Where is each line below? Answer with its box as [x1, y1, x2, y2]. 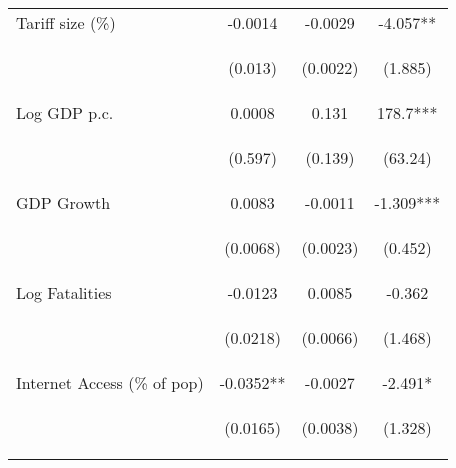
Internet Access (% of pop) [16, 371, 204, 394]
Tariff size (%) [16, 11, 116, 34]
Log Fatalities [16, 281, 112, 304]
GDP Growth [16, 191, 111, 214]
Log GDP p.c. [16, 101, 114, 124]
